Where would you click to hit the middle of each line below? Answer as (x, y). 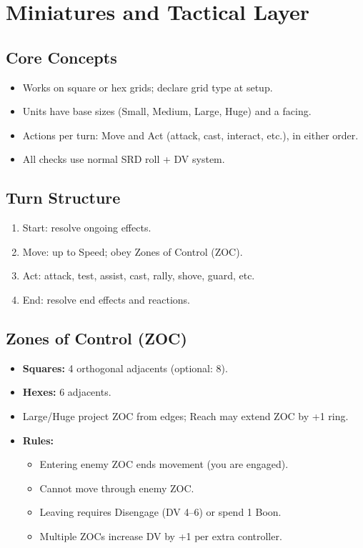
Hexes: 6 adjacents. (67, 392)
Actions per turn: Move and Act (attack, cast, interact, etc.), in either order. (190, 135)
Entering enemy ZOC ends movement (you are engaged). (164, 464)
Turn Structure (63, 198)
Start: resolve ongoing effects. (87, 228)
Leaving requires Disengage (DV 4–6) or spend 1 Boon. (160, 512)
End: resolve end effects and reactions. (106, 299)
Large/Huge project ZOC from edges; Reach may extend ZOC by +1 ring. (185, 415)
